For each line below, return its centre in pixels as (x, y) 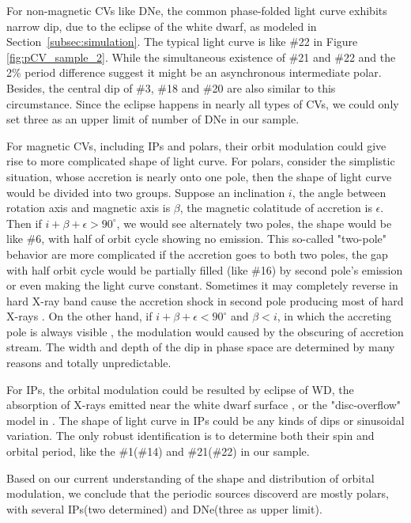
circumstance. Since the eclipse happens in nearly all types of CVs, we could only (203, 103)
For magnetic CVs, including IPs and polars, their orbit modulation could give (196, 145)
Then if (24, 223)
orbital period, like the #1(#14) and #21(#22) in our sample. (158, 451)
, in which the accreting (334, 316)
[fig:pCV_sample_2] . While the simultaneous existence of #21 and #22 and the (201, 57)
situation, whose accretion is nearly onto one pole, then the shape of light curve (199, 176)
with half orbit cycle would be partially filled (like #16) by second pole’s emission (205, 269)
